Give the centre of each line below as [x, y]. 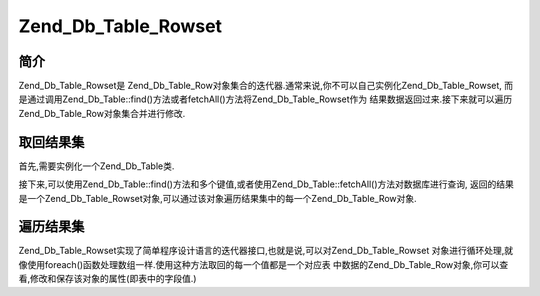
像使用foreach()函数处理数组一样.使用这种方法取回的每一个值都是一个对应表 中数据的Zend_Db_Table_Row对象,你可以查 [263, 264]
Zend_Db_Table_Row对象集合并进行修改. [102, 113]
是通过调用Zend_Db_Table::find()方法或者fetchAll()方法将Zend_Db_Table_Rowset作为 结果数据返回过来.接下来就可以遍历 [265, 99]
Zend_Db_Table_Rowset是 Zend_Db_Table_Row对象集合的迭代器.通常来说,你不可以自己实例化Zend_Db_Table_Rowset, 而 [266, 86]
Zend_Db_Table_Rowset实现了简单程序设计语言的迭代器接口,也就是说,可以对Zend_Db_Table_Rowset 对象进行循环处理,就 [266, 251]
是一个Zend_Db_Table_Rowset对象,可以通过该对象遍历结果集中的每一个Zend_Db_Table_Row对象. [217, 198]
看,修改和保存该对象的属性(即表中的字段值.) [107, 279]
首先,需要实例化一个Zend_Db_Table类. [96, 166]
